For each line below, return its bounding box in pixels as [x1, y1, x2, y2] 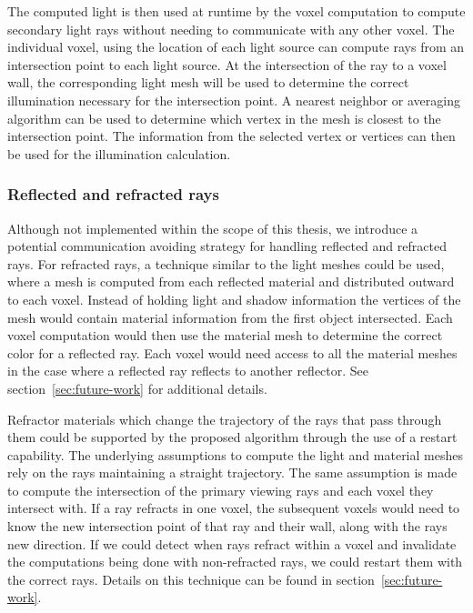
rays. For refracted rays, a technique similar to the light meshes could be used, [7, 254, 445, 273]
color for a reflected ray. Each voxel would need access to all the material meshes [7, 343, 458, 362]
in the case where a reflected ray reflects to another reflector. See [7, 361, 369, 380]
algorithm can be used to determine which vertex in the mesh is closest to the [7, 108, 441, 127]
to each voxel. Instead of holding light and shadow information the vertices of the [7, 289, 461, 308]
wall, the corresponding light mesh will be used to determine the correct [7, 73, 409, 92]
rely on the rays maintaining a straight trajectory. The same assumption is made [7, 463, 458, 482]
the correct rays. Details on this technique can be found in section [7, 569, 375, 588]
